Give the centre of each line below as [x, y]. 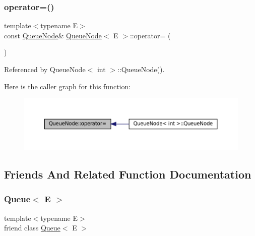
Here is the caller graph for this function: [68, 86]
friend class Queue [32, 228]
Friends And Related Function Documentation [128, 174]
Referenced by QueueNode [45, 69]
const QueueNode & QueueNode [53, 35]
